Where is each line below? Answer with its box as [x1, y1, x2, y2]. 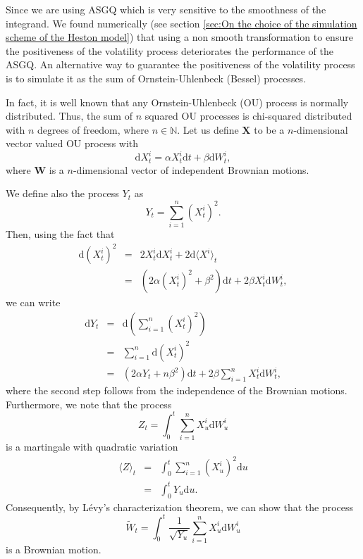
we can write [6, 295, 61, 310]
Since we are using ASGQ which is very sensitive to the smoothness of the [6, 2, 326, 16]
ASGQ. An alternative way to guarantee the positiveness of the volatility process [6, 57, 355, 72]
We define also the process [6, 186, 119, 201]
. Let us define [177, 122, 239, 137]
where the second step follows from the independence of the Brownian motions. [6, 383, 347, 398]
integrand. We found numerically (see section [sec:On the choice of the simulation [6, 15, 357, 30]
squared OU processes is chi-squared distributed [144, 108, 352, 123]
